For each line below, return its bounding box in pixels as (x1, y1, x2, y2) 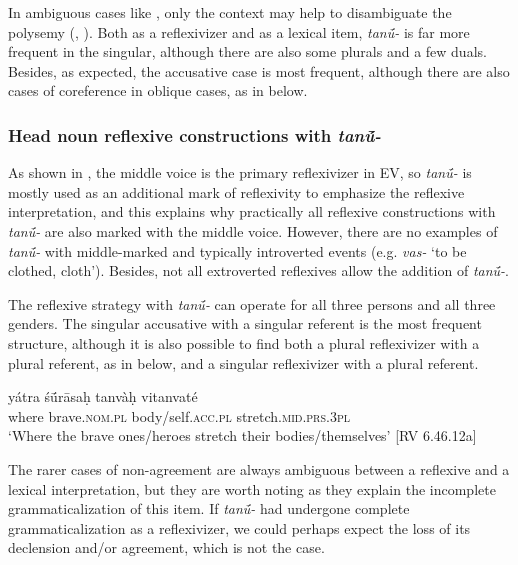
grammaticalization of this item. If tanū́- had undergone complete (8, 498, 410, 519)
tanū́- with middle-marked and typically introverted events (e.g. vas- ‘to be (8, 240, 467, 261)
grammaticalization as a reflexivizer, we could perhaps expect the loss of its (8, 517, 471, 538)
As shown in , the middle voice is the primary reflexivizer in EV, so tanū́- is (8, 162, 472, 183)
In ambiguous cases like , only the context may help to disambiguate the (8, 2, 452, 22)
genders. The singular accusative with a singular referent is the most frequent (8, 313, 482, 334)
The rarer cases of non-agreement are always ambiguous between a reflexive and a (8, 458, 510, 479)
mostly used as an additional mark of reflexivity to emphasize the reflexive (8, 181, 465, 202)
